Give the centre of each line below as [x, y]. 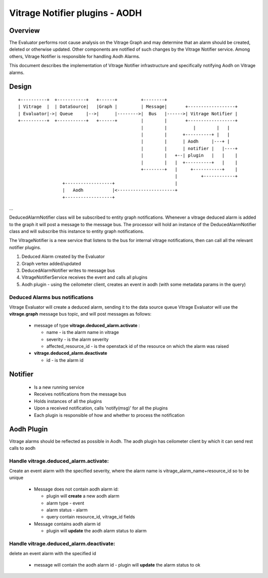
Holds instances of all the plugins [68, 401]
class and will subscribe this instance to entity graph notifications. [77, 232]
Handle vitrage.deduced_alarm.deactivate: [62, 543]
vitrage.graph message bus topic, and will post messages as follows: [80, 314]
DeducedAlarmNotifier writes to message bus [68, 270]
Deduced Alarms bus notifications [51, 297]
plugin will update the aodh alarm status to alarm [97, 531]
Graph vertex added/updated [51, 263]
